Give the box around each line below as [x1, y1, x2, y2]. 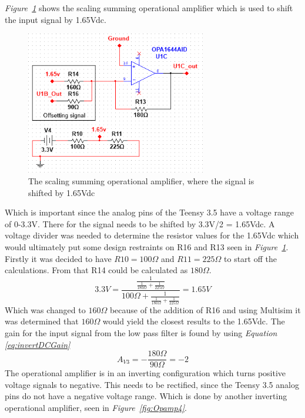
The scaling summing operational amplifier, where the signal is [28, 175, 254, 187]
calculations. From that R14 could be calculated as [5, 264, 188, 276]
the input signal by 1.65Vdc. [5, 13, 106, 25]
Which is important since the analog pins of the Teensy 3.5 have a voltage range [5, 206, 294, 218]
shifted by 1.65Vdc [28, 186, 95, 198]
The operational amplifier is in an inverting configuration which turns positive [5, 367, 286, 379]
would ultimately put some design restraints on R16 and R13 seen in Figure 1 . [5, 240, 289, 253]
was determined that [5, 315, 79, 327]
